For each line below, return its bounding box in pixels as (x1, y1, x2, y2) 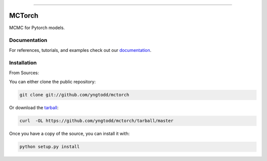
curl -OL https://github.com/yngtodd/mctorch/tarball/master (19, 118, 174, 123)
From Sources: (9, 70, 39, 76)
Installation (9, 59, 37, 66)
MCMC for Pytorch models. (9, 25, 65, 31)
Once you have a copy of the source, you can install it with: (9, 131, 130, 137)
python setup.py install (19, 144, 80, 150)
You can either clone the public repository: (9, 79, 96, 85)
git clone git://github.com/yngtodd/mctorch (19, 92, 130, 98)
